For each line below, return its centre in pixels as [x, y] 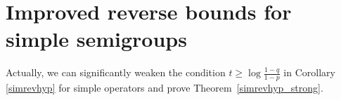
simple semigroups [96, 39]
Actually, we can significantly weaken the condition [116, 72]
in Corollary [309, 72]
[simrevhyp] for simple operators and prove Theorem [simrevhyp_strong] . [165, 88]
